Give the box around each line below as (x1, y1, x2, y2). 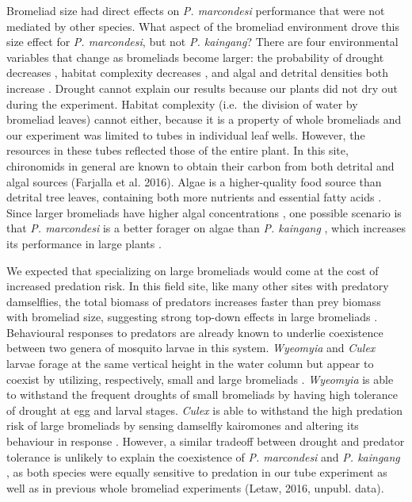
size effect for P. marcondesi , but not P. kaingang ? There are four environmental (6, 33, 399, 50)
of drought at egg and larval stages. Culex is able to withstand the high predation (6, 401, 403, 418)
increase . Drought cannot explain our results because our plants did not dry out (6, 79, 398, 96)
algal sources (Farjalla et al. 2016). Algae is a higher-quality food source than (6, 173, 382, 190)
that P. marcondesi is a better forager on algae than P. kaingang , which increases (6, 220, 406, 236)
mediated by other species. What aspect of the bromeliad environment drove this (6, 17, 399, 34)
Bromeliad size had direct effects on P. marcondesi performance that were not (6, 2, 385, 18)
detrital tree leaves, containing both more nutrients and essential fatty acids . (6, 189, 382, 205)
